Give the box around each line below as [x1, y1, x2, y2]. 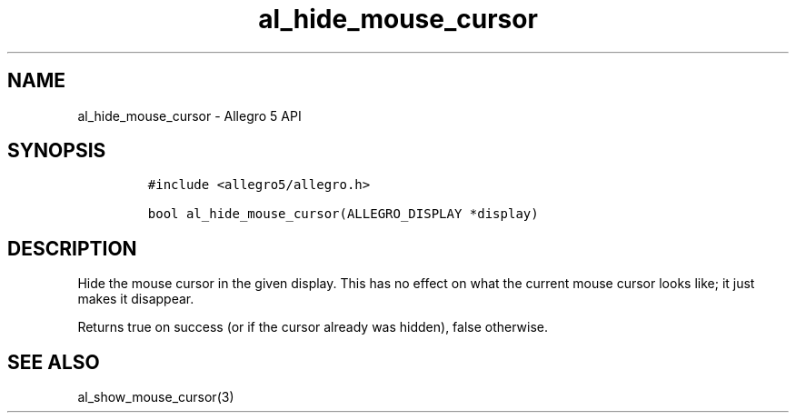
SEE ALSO [7, 350, 100, 374]
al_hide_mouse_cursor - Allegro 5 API [77, 107, 302, 124]
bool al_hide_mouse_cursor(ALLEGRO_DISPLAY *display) [147, 206, 539, 222]
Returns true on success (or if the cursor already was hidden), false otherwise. [77, 319, 549, 335]
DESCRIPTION [7, 236, 137, 260]
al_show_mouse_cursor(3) [77, 389, 234, 405]
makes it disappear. [77, 291, 194, 307]
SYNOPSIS [7, 139, 106, 163]
